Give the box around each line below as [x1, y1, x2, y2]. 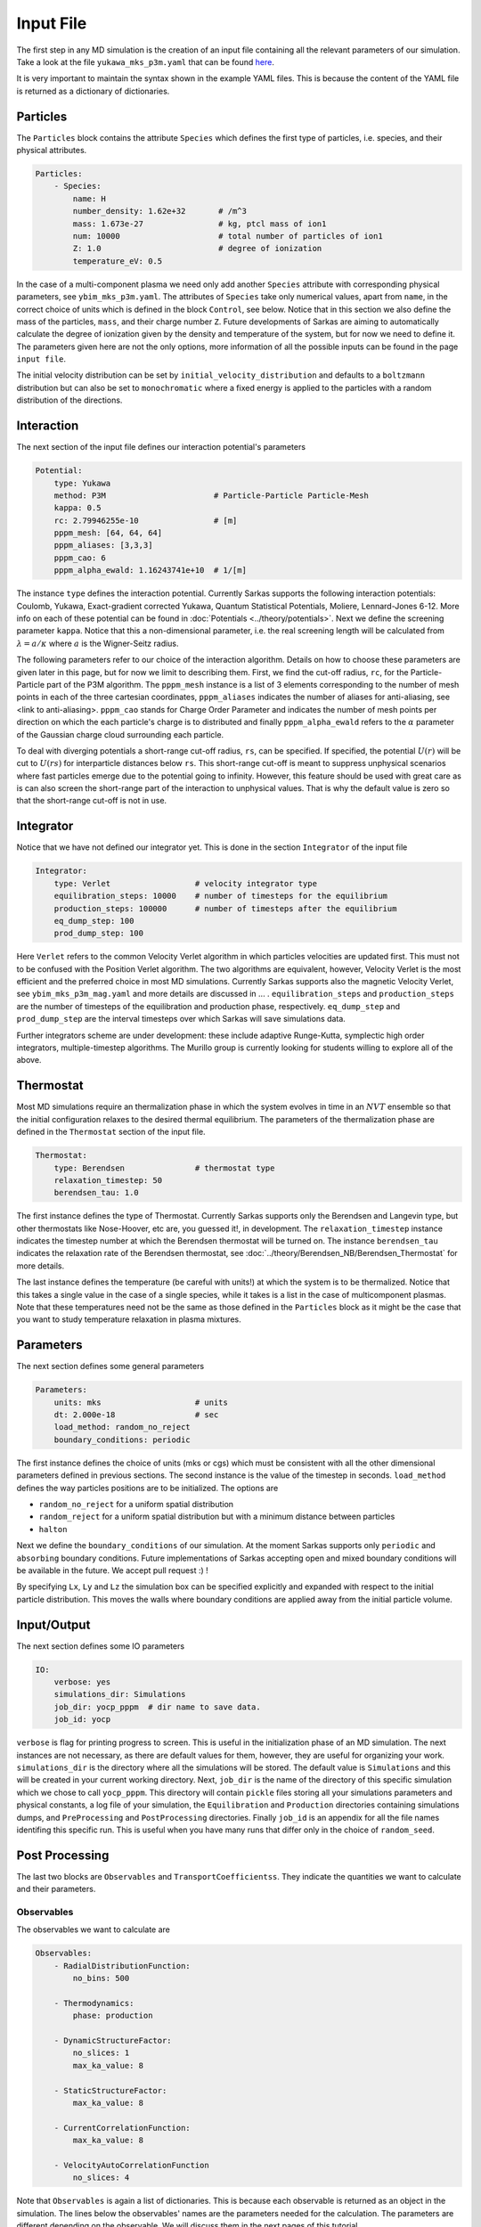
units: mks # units [53, 1397, 229, 1407]
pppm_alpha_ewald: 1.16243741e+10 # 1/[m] [53, 566, 247, 575]
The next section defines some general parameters [16, 1361, 205, 1372]
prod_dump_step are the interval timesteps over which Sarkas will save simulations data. [16, 1014, 346, 1024]
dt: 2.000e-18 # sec [53, 1410, 219, 1420]
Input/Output [16, 1617, 91, 1632]
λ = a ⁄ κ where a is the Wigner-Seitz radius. [16, 638, 179, 649]
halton [38, 1524, 68, 1534]
